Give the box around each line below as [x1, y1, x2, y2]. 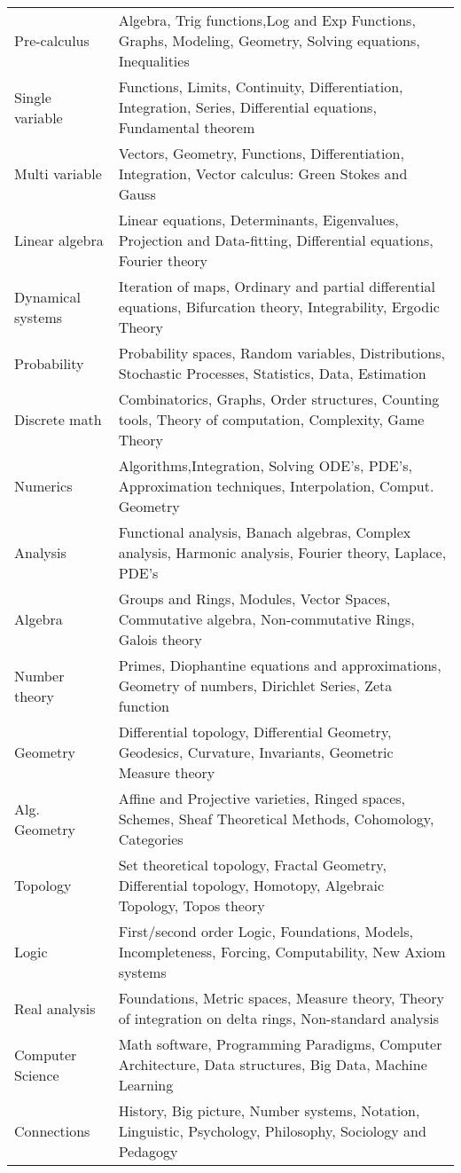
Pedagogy [118, 1141, 178, 1161]
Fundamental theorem [118, 117, 255, 138]
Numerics [14, 476, 73, 496]
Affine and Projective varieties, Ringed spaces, [118, 788, 406, 808]
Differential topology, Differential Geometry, [118, 721, 392, 742]
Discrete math [14, 409, 102, 429]
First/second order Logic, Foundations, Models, [118, 921, 413, 941]
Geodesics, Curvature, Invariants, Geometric [118, 742, 394, 762]
